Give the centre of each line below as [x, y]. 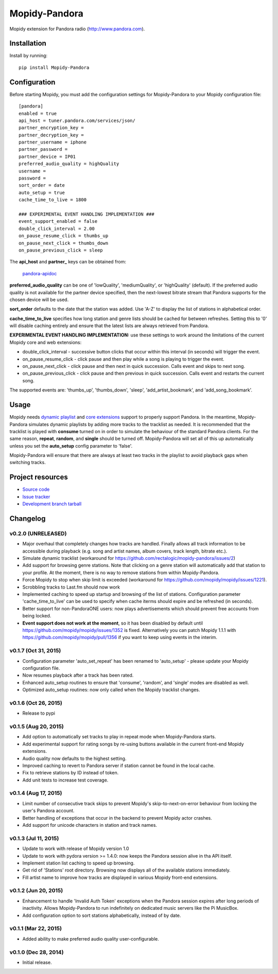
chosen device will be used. [39, 299]
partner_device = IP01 [47, 156]
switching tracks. [28, 463]
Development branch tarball [52, 504]
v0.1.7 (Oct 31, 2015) [35, 651]
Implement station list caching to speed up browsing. [79, 863]
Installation [28, 43]
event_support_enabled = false [58, 222]
